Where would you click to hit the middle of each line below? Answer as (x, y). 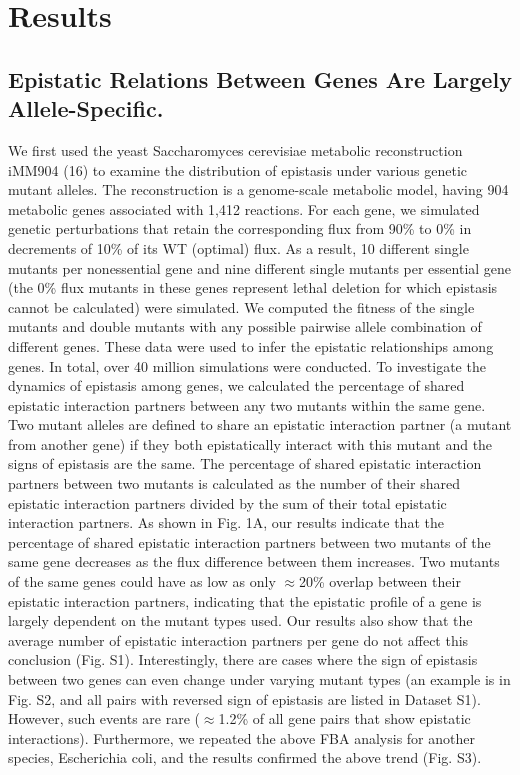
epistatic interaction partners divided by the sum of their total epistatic (227, 502)
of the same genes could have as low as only (142, 581)
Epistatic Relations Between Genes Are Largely (260, 78)
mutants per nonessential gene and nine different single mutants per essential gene (260, 267)
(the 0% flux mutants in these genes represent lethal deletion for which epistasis (253, 287)
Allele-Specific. (86, 108)
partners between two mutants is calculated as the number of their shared (234, 483)
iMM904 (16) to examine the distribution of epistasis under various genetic (238, 169)
